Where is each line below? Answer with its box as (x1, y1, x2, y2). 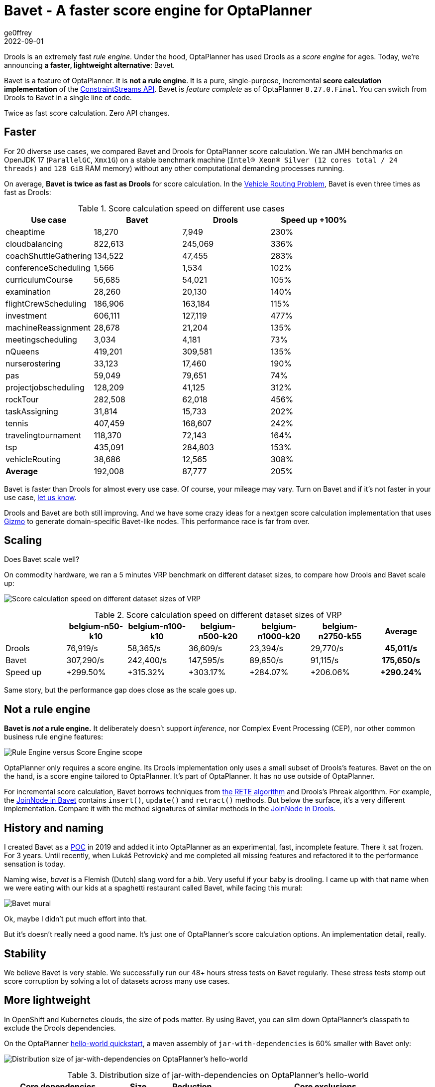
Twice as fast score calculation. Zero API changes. (4, 108, 170, 117)
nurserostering (5, 358, 61, 368)
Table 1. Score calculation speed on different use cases (78, 203, 285, 213)
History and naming (4, 821, 104, 834)
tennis (5, 418, 28, 428)
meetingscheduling (5, 334, 77, 345)
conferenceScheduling (5, 262, 91, 273)
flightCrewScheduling (5, 298, 87, 309)
